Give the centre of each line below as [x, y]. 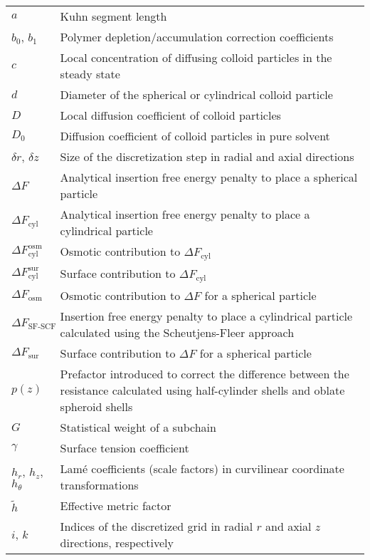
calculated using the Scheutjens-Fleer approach [177, 332]
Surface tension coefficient [125, 447]
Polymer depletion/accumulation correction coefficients [197, 37]
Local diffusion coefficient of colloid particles [170, 115]
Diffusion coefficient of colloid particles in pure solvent [195, 136]
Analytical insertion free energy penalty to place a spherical [209, 177]
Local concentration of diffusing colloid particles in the [196, 57]
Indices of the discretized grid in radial [157, 526]
